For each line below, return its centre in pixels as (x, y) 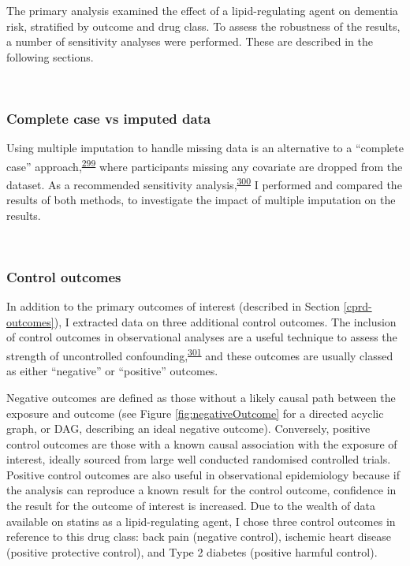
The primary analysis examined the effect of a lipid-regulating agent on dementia (202, 10)
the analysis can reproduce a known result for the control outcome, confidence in (201, 490)
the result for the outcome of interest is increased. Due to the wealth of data (191, 506)
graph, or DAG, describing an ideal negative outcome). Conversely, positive (188, 428)
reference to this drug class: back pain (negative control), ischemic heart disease (199, 536)
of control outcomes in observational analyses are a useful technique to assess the (202, 337)
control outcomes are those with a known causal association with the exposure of (202, 443)
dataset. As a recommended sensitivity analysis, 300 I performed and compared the (204, 183)
